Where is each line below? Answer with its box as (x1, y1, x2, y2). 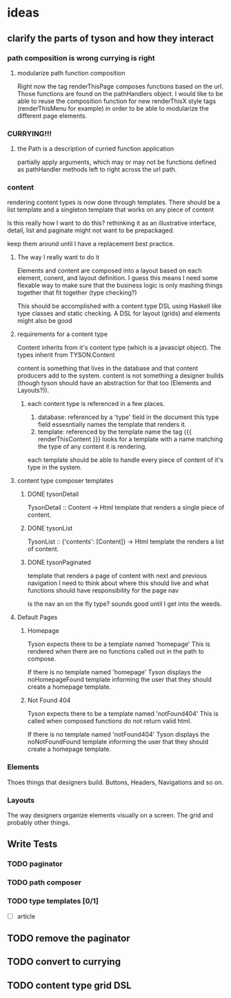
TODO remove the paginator (7, 932, 130, 945)
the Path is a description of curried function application (17, 145, 174, 153)
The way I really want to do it (17, 253, 100, 261)
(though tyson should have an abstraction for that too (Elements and (17, 379, 212, 387)
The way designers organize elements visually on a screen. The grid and (7, 811, 214, 820)
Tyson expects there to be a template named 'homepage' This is (27, 640, 210, 648)
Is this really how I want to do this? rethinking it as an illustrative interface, (7, 219, 217, 228)
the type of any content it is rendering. (37, 443, 147, 451)
